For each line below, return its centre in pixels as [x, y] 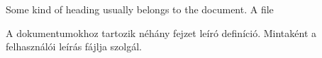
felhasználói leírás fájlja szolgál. [74, 46]
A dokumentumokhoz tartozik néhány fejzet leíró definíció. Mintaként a [161, 32]
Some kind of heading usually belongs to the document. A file [140, 9]
